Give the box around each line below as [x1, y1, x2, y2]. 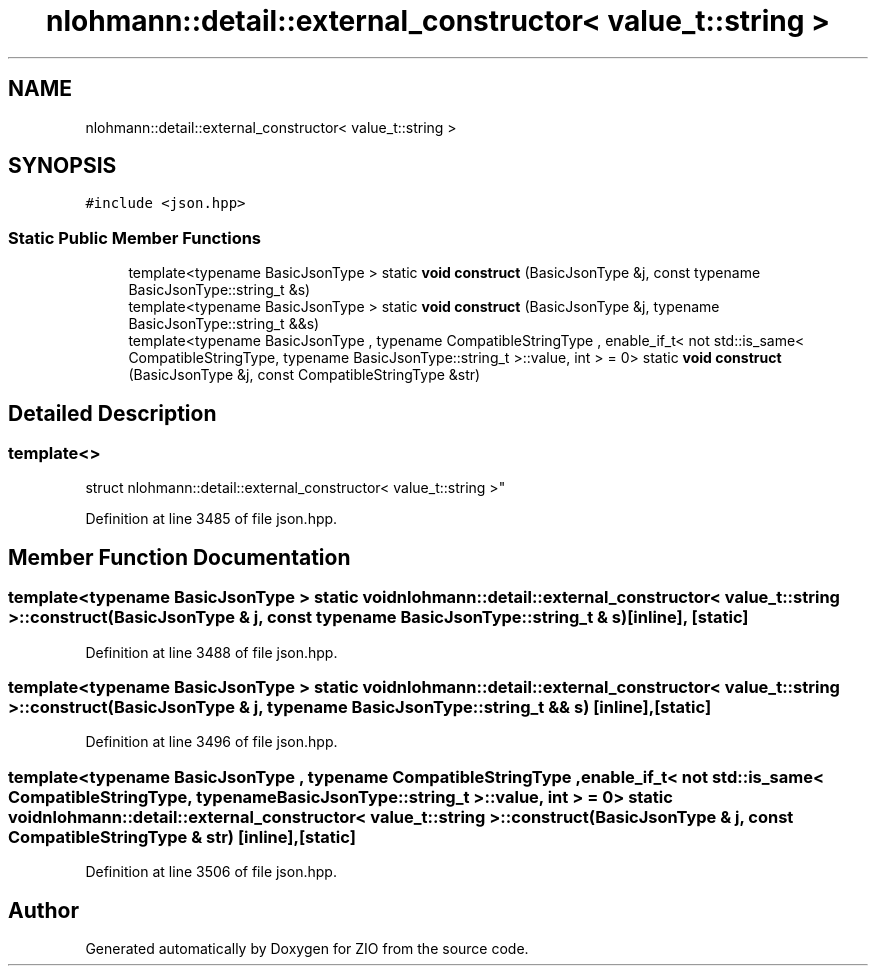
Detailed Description [8, 400, 217, 426]
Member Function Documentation [8, 544, 351, 570]
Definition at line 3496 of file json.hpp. [85, 733, 338, 751]
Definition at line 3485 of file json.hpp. [85, 510, 338, 528]
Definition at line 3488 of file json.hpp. [85, 643, 338, 661]
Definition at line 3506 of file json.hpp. [85, 863, 337, 881]
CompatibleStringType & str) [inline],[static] [8, 826, 356, 847]
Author [8, 897, 79, 923]
